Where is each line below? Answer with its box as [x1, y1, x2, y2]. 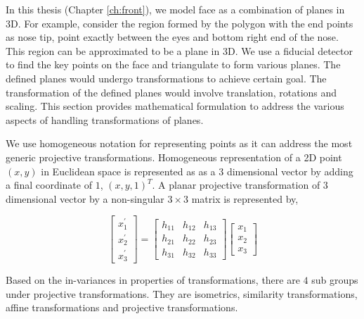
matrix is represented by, [191, 191, 299, 206]
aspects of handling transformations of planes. [6, 112, 204, 127]
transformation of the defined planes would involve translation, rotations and [6, 85, 337, 99]
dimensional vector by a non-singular [6, 191, 164, 206]
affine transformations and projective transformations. [6, 300, 238, 315]
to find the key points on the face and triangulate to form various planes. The [6, 57, 341, 72]
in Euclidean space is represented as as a [41, 163, 216, 178]
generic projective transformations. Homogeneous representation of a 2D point [6, 149, 342, 164]
